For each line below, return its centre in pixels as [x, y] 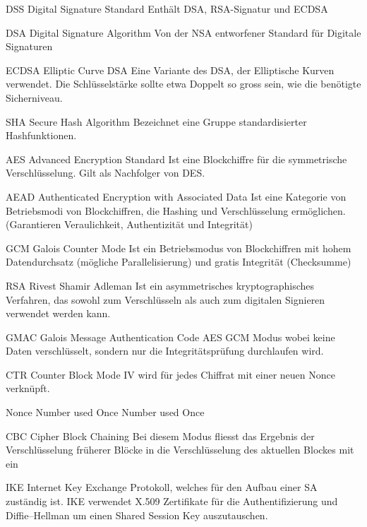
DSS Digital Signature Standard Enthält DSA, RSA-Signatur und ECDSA [167, 8]
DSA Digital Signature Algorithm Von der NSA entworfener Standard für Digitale [183, 32]
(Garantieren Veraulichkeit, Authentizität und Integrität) [129, 224]
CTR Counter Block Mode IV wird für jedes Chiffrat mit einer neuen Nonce [170, 374]
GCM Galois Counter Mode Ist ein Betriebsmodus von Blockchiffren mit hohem [179, 248]
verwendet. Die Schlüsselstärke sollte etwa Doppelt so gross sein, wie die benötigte [183, 84]
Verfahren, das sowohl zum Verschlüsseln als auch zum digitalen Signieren [166, 299]
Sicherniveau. [34, 97]
